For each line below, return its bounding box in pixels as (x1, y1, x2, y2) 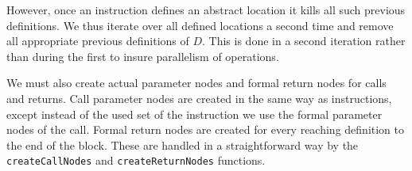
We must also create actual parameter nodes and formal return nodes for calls (6, 74, 387, 91)
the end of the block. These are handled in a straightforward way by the (6, 136, 359, 153)
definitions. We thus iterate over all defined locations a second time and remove (6, 17, 394, 33)
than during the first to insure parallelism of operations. (6, 47, 279, 64)
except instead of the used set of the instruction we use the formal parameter (6, 105, 383, 122)
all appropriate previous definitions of (6, 32, 189, 49)
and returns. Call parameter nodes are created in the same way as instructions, (6, 89, 392, 106)
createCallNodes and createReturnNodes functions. (6, 152, 266, 169)
